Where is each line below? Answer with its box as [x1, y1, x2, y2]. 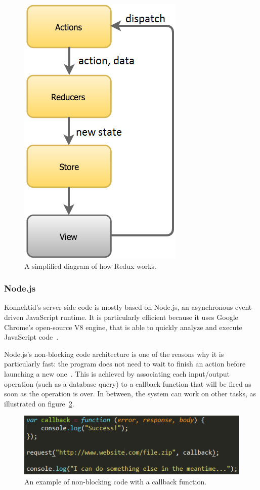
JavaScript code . [4, 332, 59, 342]
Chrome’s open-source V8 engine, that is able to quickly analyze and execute [4, 321, 242, 332]
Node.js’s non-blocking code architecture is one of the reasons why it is [4, 348, 224, 359]
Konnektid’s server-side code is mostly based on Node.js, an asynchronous [4, 302, 233, 312]
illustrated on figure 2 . [4, 398, 74, 409]
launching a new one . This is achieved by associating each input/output [4, 368, 230, 379]
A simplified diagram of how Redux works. [24, 260, 156, 271]
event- [235, 302, 254, 312]
